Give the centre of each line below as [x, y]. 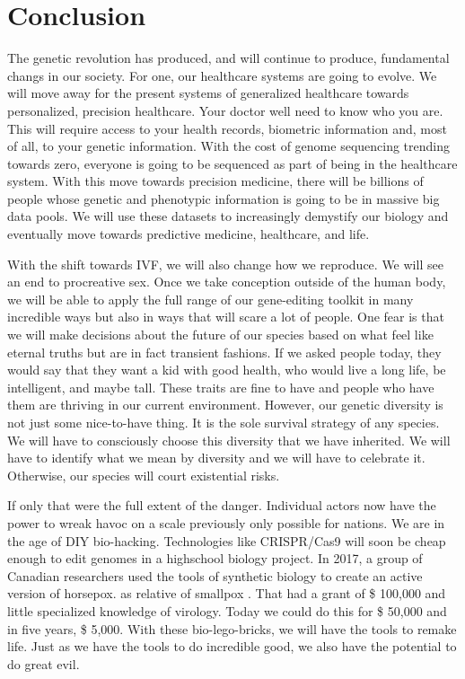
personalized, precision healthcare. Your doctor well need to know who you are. [225, 110]
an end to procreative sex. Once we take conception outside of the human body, [227, 282]
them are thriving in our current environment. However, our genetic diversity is [225, 405]
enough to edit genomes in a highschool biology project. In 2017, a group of [215, 558]
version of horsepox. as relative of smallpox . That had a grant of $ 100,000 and [227, 593]
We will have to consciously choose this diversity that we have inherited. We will [229, 440]
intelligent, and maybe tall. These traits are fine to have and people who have [221, 387]
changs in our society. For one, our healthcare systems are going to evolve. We [222, 75]
